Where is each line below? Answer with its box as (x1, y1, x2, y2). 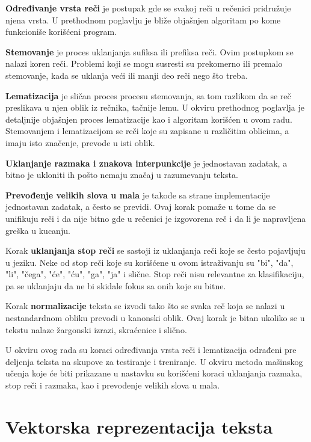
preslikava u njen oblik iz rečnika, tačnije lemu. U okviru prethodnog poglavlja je (5, 101, 304, 114)
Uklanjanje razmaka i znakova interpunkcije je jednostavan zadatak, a (5, 156, 288, 169)
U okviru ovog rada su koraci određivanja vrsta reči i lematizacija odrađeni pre (5, 343, 297, 356)
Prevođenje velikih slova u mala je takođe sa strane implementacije (5, 188, 270, 201)
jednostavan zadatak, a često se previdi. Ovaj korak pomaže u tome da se (5, 200, 276, 213)
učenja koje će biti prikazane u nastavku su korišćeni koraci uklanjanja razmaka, (5, 367, 303, 379)
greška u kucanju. (5, 224, 70, 236)
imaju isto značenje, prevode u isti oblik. (5, 136, 155, 149)
